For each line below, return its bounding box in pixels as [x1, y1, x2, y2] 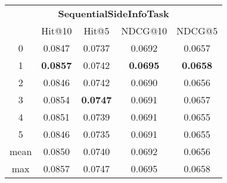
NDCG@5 [176, 24, 218, 37]
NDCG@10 [121, 24, 167, 37]
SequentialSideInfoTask [58, 7, 169, 20]
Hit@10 [41, 24, 72, 37]
